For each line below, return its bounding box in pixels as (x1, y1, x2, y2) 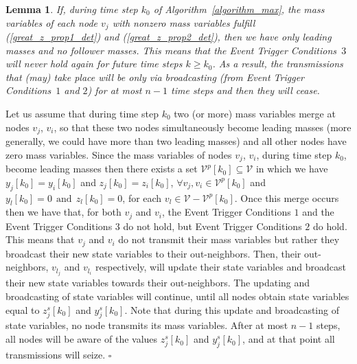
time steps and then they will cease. (171, 83, 320, 98)
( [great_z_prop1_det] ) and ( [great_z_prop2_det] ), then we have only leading (5, 30, 332, 44)
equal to (5, 302, 40, 317)
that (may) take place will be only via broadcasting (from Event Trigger (5, 69, 304, 84)
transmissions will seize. (5, 347, 106, 361)
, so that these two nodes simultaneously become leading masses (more (54, 120, 352, 134)
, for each (122, 190, 162, 205)
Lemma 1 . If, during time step (5, 2, 138, 16)
